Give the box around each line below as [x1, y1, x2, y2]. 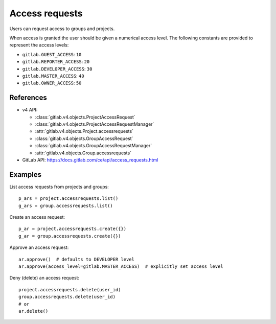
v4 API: [22, 107, 38, 113]
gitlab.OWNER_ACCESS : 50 [22, 80, 82, 86]
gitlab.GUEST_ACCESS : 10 [22, 51, 82, 57]
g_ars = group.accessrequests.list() [18, 202, 113, 209]
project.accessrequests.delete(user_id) [18, 287, 121, 292]
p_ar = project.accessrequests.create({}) [18, 226, 127, 232]
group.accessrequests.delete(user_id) [18, 294, 116, 300]
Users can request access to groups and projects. [9, 26, 115, 32]
